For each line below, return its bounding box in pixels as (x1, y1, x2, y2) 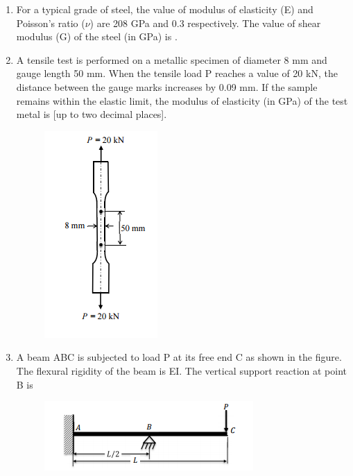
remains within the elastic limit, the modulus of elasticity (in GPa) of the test (16, 93, 348, 108)
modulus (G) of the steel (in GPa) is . (16, 29, 178, 44)
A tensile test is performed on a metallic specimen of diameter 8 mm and (16, 52, 327, 67)
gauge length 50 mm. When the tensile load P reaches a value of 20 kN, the (16, 66, 338, 80)
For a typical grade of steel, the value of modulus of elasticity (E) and (16, 2, 313, 16)
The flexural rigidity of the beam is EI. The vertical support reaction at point (16, 363, 347, 377)
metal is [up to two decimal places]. (16, 107, 167, 121)
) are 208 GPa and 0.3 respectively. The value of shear (89, 15, 321, 30)
